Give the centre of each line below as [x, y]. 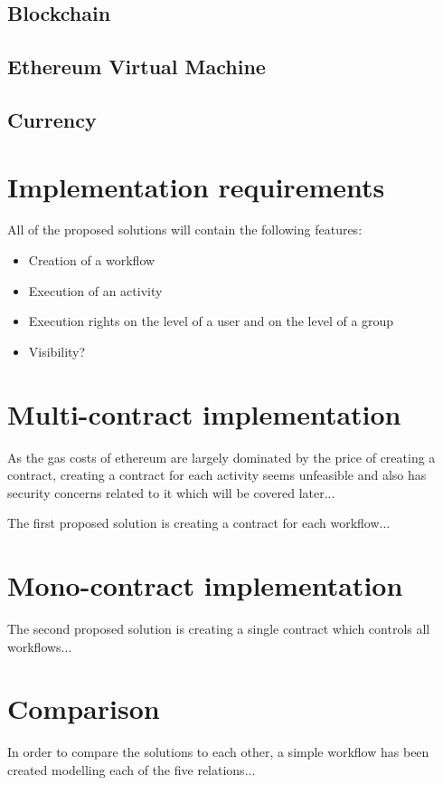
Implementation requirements [196, 186]
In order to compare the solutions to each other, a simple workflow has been [218, 752]
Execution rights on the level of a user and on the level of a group [211, 321]
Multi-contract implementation [204, 413]
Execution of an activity [95, 290]
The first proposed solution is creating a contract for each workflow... [199, 523]
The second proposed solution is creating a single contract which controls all [219, 629]
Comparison [84, 708]
